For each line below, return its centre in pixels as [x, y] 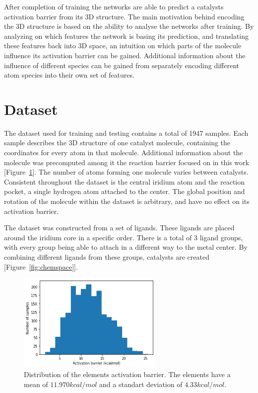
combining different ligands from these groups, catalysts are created [107, 257]
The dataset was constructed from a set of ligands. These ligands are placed [119, 228]
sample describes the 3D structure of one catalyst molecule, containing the [117, 143]
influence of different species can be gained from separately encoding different [122, 65]
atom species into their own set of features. [69, 75]
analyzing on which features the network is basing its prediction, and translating [126, 36]
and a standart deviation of [141, 384]
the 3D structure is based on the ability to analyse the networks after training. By [129, 26]
